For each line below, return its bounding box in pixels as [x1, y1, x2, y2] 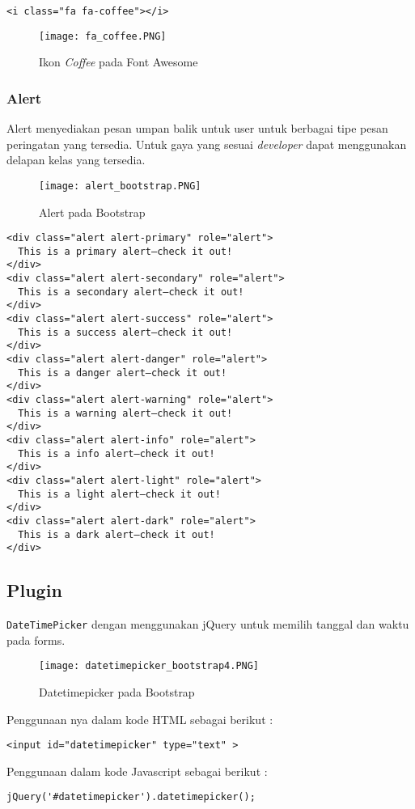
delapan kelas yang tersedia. [6, 151, 146, 168]
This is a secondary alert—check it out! [18, 286, 244, 298]
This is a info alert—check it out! [18, 447, 215, 460]
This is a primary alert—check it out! [18, 245, 233, 257]
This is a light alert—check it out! [18, 488, 221, 500]
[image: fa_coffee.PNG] [39, 30, 167, 42]
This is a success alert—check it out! [18, 326, 233, 338]
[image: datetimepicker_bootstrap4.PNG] [39, 660, 260, 672]
